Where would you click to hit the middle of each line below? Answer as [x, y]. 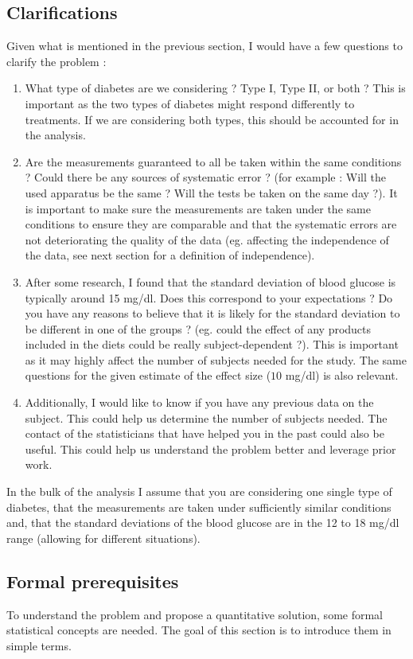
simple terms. [39, 645]
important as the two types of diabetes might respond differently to [190, 103]
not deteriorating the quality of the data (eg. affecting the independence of [207, 239]
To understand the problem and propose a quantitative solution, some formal [195, 614]
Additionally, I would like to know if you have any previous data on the [199, 402]
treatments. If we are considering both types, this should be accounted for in [212, 119]
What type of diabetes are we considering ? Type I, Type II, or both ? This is [215, 88]
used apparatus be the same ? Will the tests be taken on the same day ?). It [211, 192]
